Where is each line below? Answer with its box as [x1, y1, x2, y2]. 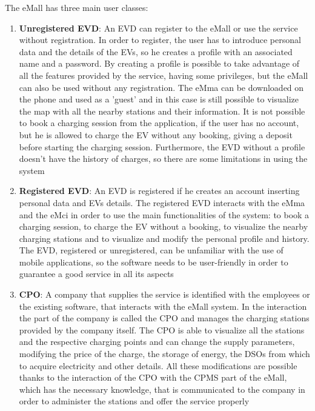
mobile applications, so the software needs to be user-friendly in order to [19, 255, 288, 268]
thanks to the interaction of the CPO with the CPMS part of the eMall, [19, 371, 287, 384]
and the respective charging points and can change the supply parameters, [19, 335, 295, 348]
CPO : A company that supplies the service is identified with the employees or [19, 288, 310, 301]
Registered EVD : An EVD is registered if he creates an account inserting [19, 184, 300, 197]
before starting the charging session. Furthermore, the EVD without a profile [19, 140, 305, 153]
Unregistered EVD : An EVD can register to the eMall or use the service [19, 21, 298, 34]
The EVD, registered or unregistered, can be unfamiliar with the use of [19, 244, 283, 256]
